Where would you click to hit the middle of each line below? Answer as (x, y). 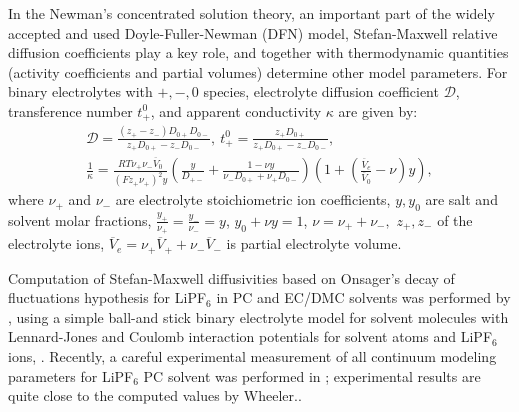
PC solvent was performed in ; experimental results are (312, 375)
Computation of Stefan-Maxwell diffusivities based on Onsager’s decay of (231, 277)
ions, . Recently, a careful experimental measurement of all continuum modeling (252, 356)
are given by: (378, 110)
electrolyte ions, (56, 243)
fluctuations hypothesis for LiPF (107, 297)
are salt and (461, 199)
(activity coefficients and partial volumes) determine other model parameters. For (258, 71)
